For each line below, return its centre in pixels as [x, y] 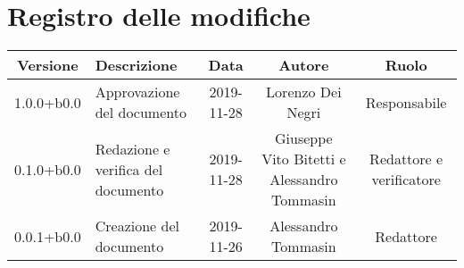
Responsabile [406, 102]
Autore [304, 65]
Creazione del [137, 226]
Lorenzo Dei [304, 92]
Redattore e [406, 159]
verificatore [406, 180]
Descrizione [136, 65]
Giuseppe [304, 138]
